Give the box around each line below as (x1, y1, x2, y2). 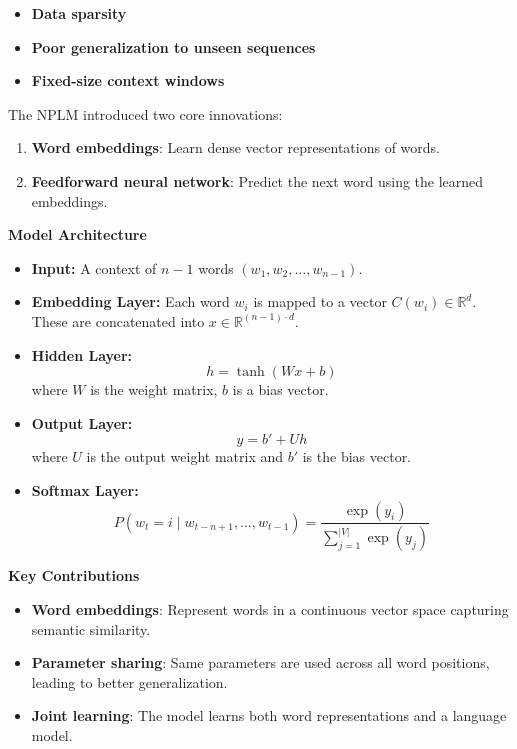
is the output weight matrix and (86, 446, 284, 467)
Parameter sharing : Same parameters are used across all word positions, (31, 652, 490, 673)
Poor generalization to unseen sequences (31, 36, 316, 57)
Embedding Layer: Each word (31, 291, 230, 312)
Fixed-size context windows (31, 70, 225, 91)
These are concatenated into (31, 310, 205, 331)
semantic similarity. (31, 618, 151, 639)
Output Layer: (31, 412, 133, 433)
